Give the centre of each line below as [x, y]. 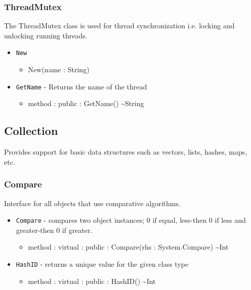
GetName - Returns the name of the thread [81, 86]
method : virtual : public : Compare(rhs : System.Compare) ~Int [128, 247]
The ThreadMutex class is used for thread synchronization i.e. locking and [119, 26]
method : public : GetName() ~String [86, 103]
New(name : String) [59, 69]
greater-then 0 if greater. [54, 230]
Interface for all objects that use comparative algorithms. [92, 203]
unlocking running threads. [46, 35]
